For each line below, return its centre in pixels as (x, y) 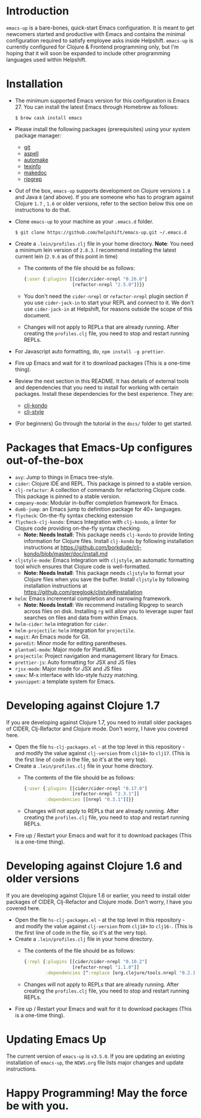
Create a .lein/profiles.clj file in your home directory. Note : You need (104, 243)
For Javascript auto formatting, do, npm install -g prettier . (90, 351)
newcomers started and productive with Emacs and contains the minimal (96, 34)
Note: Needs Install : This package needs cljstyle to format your (104, 573)
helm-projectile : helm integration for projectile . (75, 630)
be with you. (38, 1106)
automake (36, 160)
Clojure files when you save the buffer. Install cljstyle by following (106, 579)
